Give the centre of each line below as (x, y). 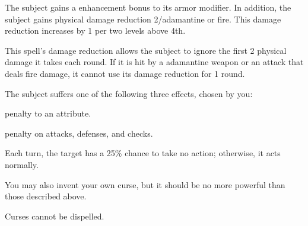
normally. (22, 164)
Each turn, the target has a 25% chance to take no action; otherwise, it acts (143, 153)
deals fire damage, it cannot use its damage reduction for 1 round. (125, 73)
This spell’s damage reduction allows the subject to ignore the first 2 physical (146, 50)
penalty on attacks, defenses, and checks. (79, 133)
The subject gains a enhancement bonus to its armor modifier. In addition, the (148, 7)
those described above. (46, 196)
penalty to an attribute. (48, 113)
